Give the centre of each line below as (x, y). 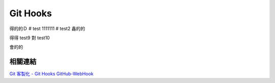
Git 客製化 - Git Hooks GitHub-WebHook (51, 74)
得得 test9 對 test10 (30, 38)
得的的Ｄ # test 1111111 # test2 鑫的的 (47, 29)
